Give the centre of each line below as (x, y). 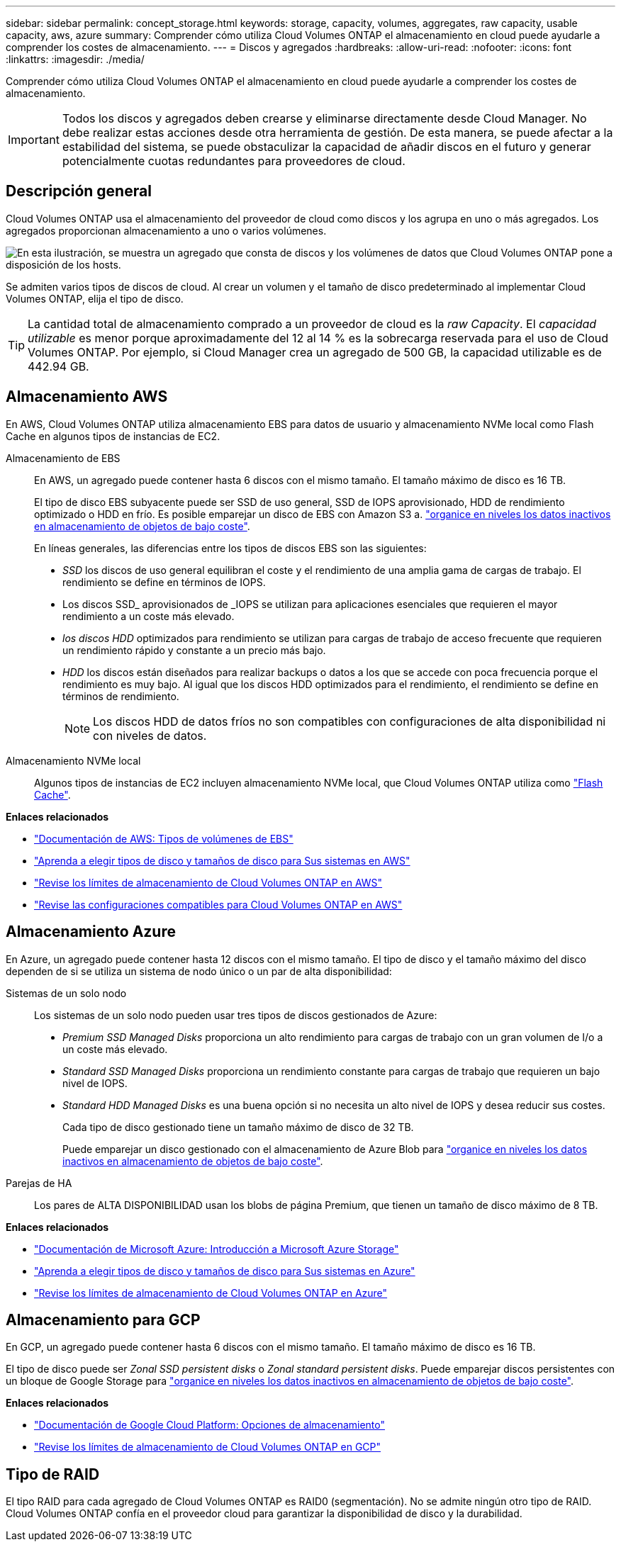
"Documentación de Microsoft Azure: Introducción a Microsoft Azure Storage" (217, 1249)
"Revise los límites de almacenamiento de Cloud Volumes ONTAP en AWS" (208, 882)
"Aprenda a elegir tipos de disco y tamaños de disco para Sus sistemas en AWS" (222, 860)
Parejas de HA (39, 1183)
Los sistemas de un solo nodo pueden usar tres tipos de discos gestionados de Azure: (236, 1015)
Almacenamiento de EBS (63, 458)
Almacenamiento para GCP (103, 1320)
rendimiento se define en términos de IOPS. (164, 582)
